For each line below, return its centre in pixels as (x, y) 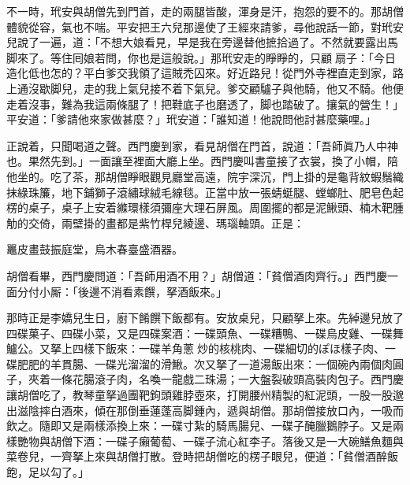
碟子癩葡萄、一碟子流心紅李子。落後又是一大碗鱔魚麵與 (260, 441)
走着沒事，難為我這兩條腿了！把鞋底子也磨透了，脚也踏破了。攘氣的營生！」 (205, 104)
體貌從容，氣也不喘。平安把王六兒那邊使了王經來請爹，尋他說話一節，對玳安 (205, 26)
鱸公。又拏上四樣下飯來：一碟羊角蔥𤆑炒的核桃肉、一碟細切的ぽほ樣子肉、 (196, 348)
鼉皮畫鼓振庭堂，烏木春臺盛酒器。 (95, 249)
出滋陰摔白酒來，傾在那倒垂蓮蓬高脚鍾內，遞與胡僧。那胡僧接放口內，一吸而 (205, 410)
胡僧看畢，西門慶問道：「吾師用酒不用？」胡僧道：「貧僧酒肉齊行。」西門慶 (197, 275)
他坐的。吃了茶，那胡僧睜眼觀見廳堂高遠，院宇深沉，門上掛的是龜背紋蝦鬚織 (205, 176)
